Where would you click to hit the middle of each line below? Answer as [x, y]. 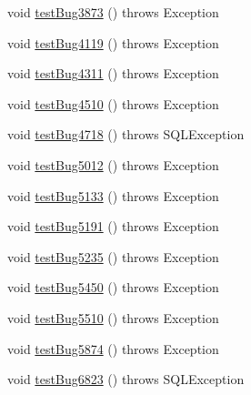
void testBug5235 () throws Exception [113, 256]
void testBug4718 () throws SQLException [126, 134]
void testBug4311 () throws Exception [113, 73]
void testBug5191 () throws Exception [113, 226]
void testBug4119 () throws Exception [113, 42]
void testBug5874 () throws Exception [113, 348]
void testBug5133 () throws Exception [113, 195]
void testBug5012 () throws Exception [113, 164]
